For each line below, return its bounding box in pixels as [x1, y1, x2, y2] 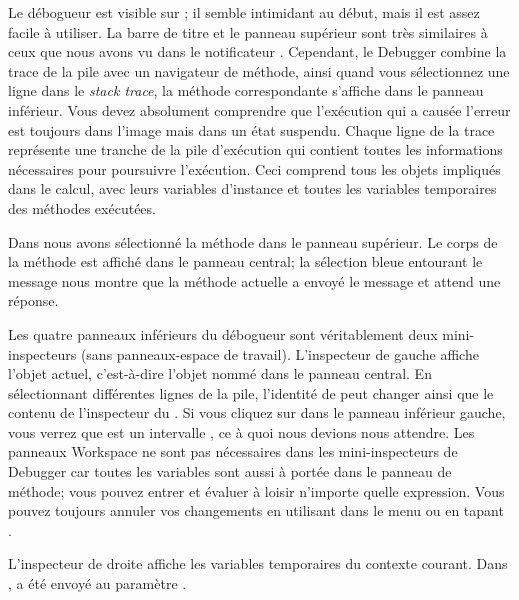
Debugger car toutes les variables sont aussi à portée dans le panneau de [8, 461, 452, 482]
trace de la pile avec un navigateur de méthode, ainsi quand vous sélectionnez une [8, 60, 510, 81]
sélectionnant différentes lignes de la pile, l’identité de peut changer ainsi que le [8, 382, 494, 403]
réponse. [8, 290, 59, 311]
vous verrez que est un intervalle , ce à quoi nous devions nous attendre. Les [8, 421, 475, 442]
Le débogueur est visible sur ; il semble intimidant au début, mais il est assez [8, 2, 480, 22]
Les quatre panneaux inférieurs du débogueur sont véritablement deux [8, 323, 438, 344]
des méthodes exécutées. [8, 197, 156, 218]
